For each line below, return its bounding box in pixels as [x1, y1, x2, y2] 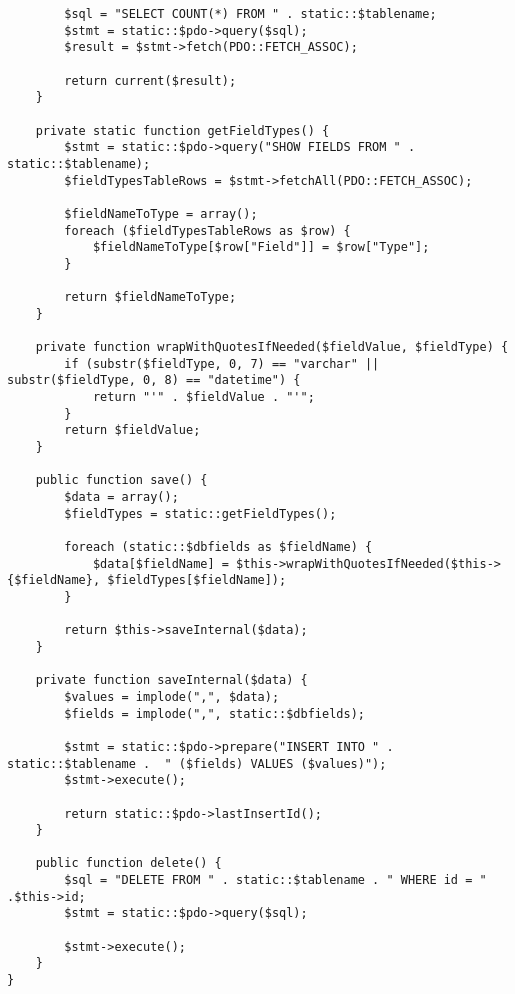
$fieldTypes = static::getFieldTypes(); [64, 506, 337, 521]
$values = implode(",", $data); [64, 689, 280, 704]
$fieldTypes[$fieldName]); [107, 573, 287, 588]
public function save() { [35, 473, 208, 488]
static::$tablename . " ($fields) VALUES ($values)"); [7, 756, 387, 771]
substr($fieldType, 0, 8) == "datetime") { [7, 373, 301, 388]
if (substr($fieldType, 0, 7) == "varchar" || [64, 356, 380, 371]
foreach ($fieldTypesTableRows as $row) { [64, 223, 351, 238]
